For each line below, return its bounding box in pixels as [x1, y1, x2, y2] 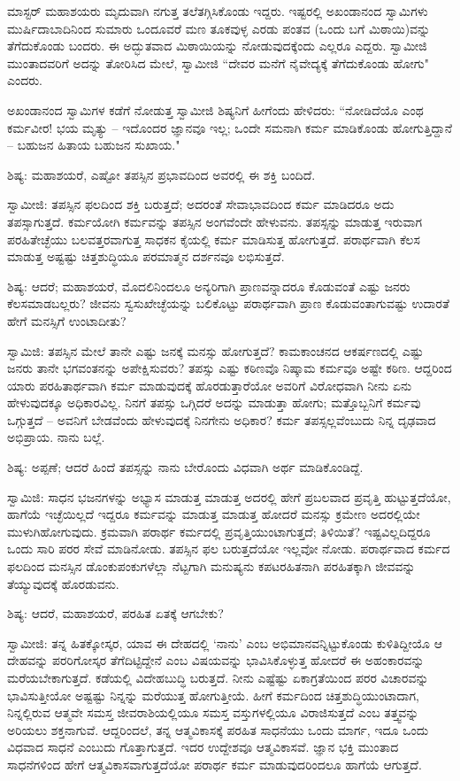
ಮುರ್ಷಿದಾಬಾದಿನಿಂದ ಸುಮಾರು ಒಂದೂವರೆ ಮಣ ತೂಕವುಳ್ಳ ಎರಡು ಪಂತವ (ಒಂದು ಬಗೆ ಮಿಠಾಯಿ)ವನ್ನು [7, 19, 431, 37]
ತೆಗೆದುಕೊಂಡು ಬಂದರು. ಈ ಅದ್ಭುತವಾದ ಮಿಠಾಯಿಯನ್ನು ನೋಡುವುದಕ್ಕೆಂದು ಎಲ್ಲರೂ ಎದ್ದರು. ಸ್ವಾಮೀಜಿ [7, 36, 427, 55]
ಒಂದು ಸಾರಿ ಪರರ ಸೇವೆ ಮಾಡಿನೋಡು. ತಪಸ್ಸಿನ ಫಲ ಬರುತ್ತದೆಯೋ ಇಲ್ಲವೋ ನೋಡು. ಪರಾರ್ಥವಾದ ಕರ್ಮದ [7, 539, 450, 558]
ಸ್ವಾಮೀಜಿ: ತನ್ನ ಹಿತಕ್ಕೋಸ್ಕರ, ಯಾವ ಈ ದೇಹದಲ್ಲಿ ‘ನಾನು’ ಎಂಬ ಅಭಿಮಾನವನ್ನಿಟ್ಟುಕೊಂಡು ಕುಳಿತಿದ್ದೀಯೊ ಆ [7, 633, 442, 652]
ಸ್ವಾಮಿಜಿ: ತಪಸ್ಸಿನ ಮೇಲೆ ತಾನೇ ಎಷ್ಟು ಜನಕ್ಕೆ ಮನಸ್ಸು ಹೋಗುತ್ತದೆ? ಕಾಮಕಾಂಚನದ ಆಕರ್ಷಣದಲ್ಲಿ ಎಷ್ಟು [7, 341, 424, 360]
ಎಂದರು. [7, 71, 42, 89]
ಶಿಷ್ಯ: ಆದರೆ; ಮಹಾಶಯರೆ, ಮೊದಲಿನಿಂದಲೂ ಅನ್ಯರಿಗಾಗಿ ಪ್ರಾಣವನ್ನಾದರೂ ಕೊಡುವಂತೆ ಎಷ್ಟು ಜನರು [7, 276, 410, 295]
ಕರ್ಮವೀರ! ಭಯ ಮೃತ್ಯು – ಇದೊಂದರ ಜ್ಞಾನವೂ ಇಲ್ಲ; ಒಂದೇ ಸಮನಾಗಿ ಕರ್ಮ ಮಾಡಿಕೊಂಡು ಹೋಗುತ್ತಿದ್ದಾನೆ [7, 118, 453, 136]
